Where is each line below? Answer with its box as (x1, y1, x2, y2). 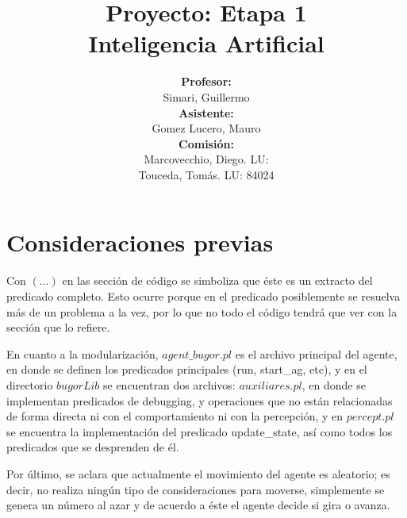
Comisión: (179, 135, 234, 152)
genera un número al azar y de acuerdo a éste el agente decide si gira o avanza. (6, 497, 390, 513)
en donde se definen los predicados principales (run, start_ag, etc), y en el (6, 361, 367, 378)
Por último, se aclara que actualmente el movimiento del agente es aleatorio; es (6, 465, 390, 482)
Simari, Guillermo (163, 88, 250, 105)
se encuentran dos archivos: (103, 376, 236, 393)
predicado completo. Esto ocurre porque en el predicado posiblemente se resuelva (6, 288, 401, 304)
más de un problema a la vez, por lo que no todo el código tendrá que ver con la (6, 303, 397, 320)
